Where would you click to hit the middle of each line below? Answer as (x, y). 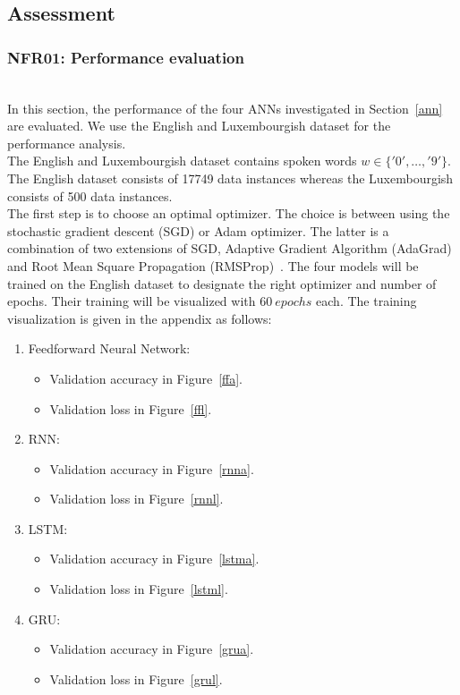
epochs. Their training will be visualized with (132, 301)
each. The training (366, 301)
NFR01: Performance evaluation (126, 57)
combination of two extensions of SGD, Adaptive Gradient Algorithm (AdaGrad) (230, 248)
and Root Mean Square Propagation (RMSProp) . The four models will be (213, 265)
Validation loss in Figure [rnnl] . (136, 499)
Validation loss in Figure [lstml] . (139, 589)
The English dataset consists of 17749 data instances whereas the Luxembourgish (230, 178)
